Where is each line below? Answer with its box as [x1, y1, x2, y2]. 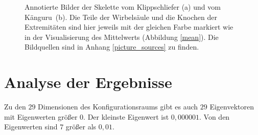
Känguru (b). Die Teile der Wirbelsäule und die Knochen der [25, 11, 217, 22]
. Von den [199, 111, 230, 122]
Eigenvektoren [209, 101, 254, 112]
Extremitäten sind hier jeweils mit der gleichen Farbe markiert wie [25, 21, 233, 32]
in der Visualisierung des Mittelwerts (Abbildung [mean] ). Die [25, 31, 219, 42]
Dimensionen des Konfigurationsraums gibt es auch [38, 101, 198, 112]
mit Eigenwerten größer [4, 111, 78, 122]
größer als [65, 121, 97, 132]
